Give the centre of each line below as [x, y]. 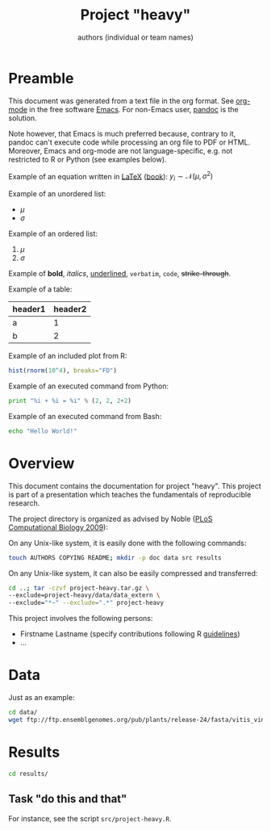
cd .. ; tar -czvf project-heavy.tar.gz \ [79, 588]
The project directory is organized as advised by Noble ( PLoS [110, 518]
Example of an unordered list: [57, 194]
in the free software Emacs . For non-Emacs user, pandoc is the [134, 109]
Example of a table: [40, 289]
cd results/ [28, 774]
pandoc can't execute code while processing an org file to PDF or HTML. [129, 142]
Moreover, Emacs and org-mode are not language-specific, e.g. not [121, 150]
